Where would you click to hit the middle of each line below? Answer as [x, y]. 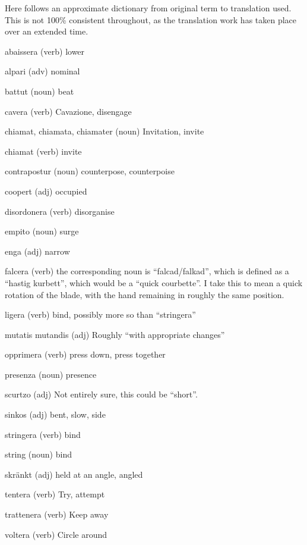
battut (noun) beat [39, 91]
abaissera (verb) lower [45, 51]
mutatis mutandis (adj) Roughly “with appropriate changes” [115, 334]
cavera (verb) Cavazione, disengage [68, 111]
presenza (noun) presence [51, 374]
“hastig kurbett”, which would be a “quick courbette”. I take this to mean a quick [154, 282]
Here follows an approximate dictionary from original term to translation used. [148, 8]
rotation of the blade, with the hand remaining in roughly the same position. [145, 294]
